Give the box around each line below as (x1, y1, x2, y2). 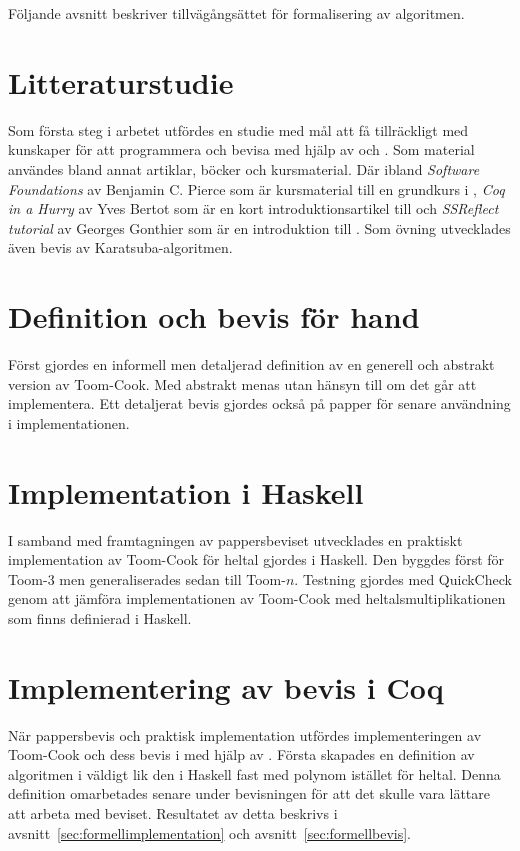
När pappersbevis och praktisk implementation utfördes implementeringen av (8, 724, 482, 745)
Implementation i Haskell (8, 471, 364, 512)
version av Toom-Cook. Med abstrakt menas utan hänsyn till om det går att (8, 373, 477, 394)
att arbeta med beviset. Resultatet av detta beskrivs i (8, 802, 338, 823)
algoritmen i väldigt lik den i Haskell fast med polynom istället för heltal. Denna (8, 763, 501, 784)
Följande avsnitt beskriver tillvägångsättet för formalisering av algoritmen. (8, 3, 465, 23)
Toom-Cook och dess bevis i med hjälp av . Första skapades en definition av (8, 744, 475, 765)
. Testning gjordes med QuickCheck (294, 568, 512, 589)
